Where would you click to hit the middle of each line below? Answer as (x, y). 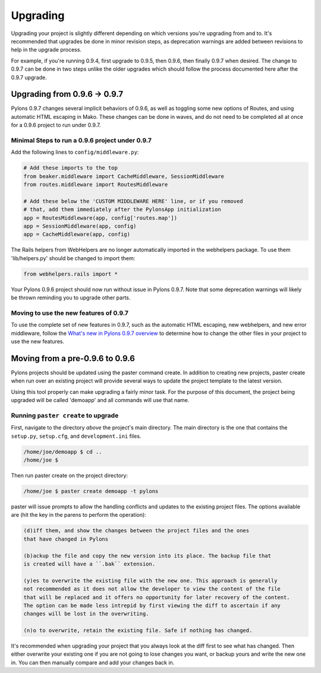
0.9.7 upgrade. (29, 77)
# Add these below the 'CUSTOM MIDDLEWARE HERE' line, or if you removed (133, 201)
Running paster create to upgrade (65, 415)
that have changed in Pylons (66, 539)
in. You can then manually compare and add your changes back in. (93, 662)
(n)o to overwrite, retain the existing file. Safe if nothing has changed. (138, 631)
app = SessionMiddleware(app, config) (80, 226)
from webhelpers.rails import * (71, 274)
